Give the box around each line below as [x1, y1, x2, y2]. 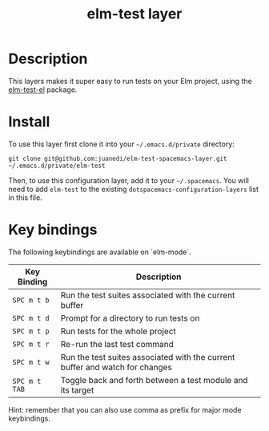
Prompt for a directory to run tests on [60, 313, 200, 324]
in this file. [8, 193, 42, 202]
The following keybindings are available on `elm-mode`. [8, 247, 192, 257]
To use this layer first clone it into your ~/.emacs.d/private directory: [8, 139, 235, 149]
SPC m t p [12, 326, 50, 336]
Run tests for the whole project [60, 325, 176, 337]
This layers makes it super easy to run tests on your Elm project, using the [8, 76, 252, 86]
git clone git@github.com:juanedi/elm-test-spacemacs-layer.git [8, 154, 227, 162]
